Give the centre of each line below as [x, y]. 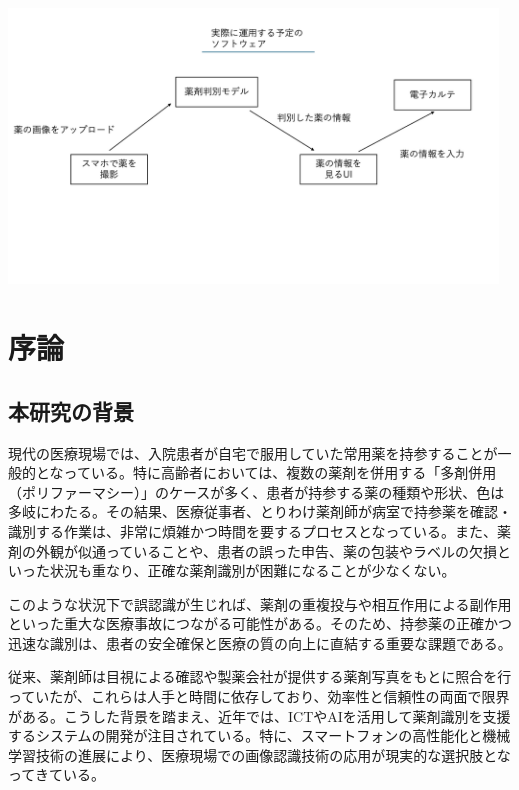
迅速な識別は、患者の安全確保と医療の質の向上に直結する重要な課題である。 [260, 642]
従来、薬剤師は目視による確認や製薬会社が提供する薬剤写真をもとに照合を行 [260, 676]
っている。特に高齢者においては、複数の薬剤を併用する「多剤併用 [280, 472]
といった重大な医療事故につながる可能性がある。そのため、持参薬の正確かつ [260, 623]
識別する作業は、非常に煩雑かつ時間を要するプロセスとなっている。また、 [252, 530]
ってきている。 [56, 774]
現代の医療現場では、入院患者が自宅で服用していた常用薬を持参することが [253, 452]
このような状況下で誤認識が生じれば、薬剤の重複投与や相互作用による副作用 [260, 603]
